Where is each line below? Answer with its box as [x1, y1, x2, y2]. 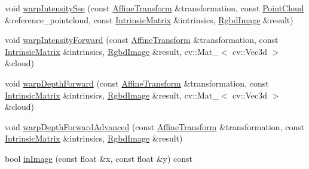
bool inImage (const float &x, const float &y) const [5, 152, 193, 164]
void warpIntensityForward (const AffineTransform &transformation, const [5, 33, 279, 46]
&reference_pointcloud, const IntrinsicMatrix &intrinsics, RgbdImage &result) [5, 13, 293, 26]
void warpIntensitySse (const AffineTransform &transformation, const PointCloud [5, 2, 304, 14]
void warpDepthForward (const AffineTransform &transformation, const [5, 76, 269, 89]
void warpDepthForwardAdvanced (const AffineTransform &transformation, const [5, 120, 305, 133]
